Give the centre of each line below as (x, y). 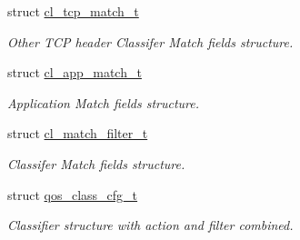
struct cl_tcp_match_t (73, 11)
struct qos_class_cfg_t (73, 194)
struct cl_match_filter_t (78, 133)
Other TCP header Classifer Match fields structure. (150, 41)
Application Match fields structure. (104, 102)
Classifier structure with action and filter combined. (150, 225)
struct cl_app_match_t (75, 72)
